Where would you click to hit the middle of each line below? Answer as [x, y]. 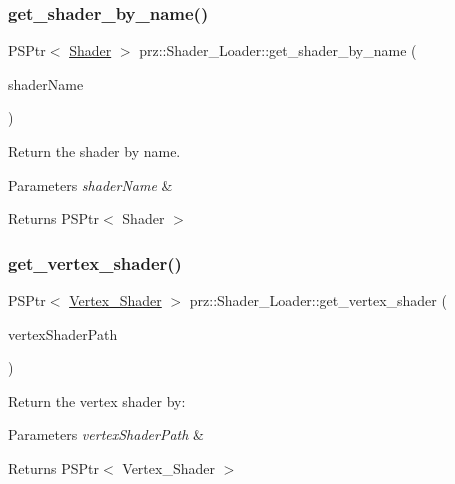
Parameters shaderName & [90, 184]
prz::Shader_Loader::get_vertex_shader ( [318, 300]
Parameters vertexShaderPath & [106, 434]
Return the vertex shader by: [97, 400]
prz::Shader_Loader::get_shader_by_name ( [278, 50]
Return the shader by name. [94, 151]
